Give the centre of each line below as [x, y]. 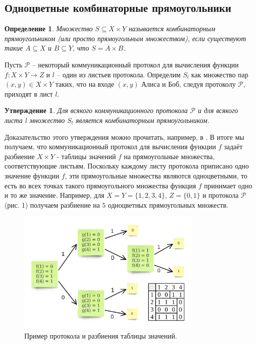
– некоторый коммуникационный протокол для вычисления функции [135, 64]
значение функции [32, 175]
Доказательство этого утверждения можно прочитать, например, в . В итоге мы [125, 137]
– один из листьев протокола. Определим [119, 74]
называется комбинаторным [172, 29]
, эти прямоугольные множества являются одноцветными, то [156, 175]
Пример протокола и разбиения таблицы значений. [101, 335]
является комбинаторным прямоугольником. [143, 120]
